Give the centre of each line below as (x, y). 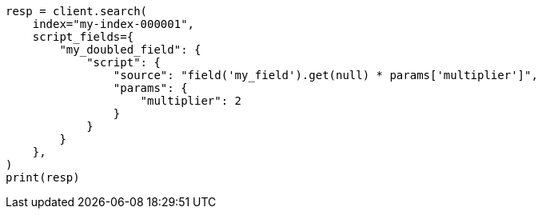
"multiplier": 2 (191, 101)
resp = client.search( (77, 11)
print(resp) (43, 177)
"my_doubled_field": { (130, 50)
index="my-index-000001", (114, 24)
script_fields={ (83, 37)
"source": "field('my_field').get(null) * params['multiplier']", (325, 75)
